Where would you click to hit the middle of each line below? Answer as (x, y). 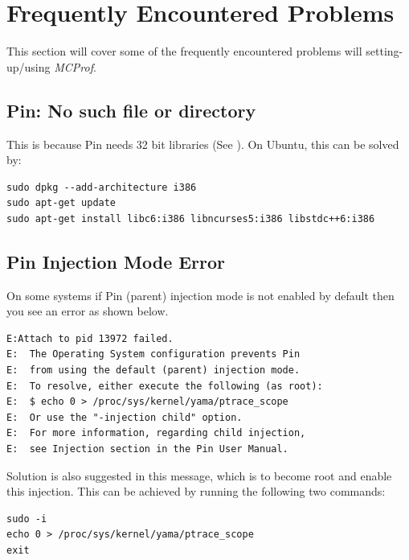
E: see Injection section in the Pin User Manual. (147, 449)
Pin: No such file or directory (131, 110)
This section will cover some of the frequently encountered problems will (184, 51)
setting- (384, 51)
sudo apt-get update (61, 203)
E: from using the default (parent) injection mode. (153, 371)
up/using (29, 66)
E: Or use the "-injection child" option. (125, 417)
